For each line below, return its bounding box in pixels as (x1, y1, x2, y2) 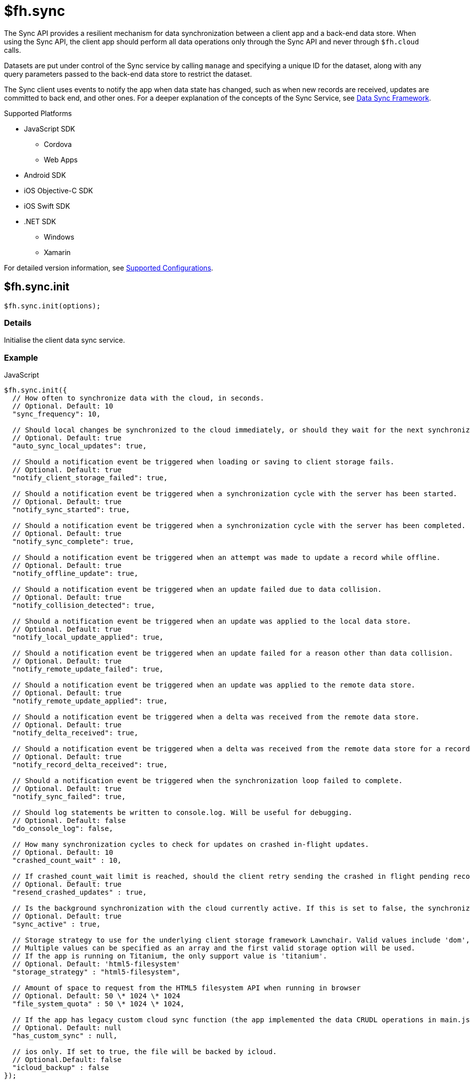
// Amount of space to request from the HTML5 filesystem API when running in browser (12, 984, 361, 992)
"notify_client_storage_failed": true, (12, 474, 168, 482)
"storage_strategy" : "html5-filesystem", (12, 968, 181, 976)
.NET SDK (24, 217, 56, 226)
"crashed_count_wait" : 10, (12, 856, 122, 865)
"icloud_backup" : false (12, 1064, 109, 1072)
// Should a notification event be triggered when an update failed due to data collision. (12, 585, 382, 594)
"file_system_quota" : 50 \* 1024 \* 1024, (12, 1000, 185, 1008)
